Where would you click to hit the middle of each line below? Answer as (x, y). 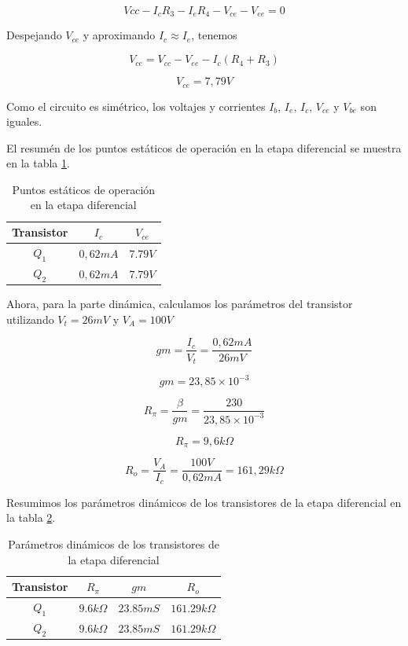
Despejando (34, 35)
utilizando (30, 319)
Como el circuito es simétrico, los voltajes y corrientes (136, 106)
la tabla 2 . (31, 518)
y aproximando (119, 35)
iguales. (24, 121)
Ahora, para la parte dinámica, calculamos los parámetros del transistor (180, 304)
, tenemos (214, 35)
